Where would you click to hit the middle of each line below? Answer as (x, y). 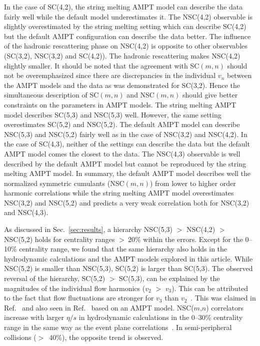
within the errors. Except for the (193, 239)
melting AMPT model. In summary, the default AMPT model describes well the (127, 173)
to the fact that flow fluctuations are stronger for (79, 298)
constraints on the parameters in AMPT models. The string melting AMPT (120, 104)
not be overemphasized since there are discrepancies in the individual (110, 75)
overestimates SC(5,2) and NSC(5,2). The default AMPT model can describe (122, 124)
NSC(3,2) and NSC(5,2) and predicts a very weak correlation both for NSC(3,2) (127, 202)
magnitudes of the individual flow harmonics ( (75, 288)
